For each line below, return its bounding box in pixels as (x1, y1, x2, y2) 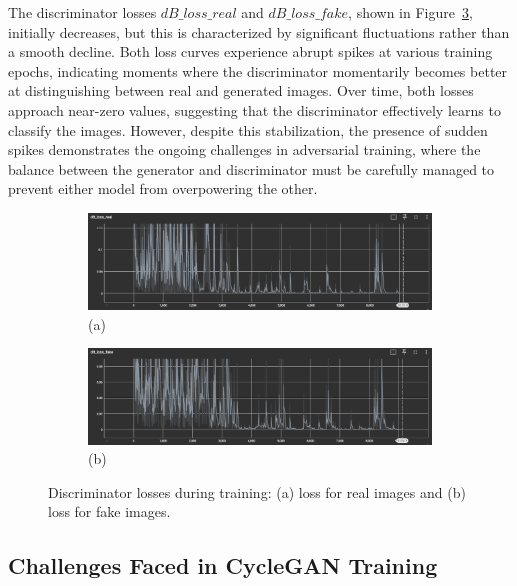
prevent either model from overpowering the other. (8, 178, 318, 199)
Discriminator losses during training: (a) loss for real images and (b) (48, 481, 466, 502)
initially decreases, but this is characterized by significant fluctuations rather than (8, 21, 510, 42)
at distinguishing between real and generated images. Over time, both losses (8, 80, 474, 101)
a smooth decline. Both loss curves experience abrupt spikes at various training (8, 41, 493, 62)
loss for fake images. (48, 501, 171, 522)
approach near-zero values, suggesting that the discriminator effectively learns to (8, 99, 501, 120)
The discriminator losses (8, 2, 157, 22)
